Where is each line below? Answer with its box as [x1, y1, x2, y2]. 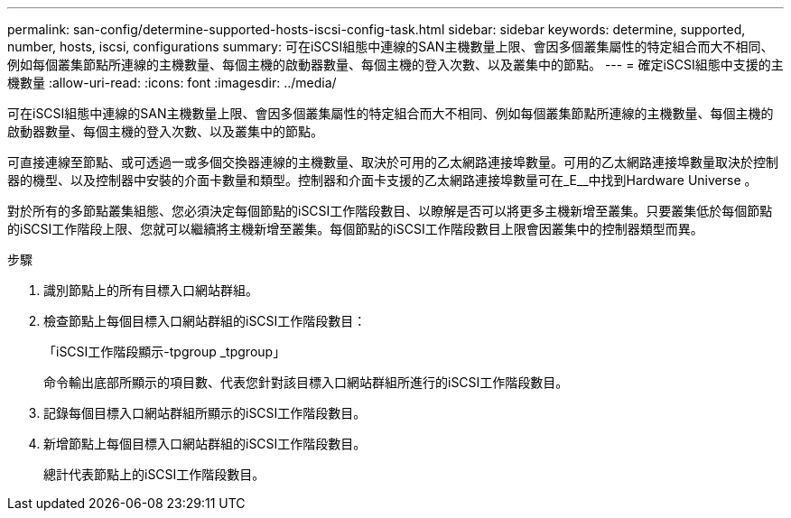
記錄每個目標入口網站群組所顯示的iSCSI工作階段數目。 [43, 405, 367, 421]
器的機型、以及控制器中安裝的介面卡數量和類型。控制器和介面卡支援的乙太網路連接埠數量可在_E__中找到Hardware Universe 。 [7, 172, 758, 188]
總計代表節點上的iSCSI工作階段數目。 [43, 467, 265, 482]
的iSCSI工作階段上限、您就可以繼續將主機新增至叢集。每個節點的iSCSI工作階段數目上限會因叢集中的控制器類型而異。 [7, 221, 703, 236]
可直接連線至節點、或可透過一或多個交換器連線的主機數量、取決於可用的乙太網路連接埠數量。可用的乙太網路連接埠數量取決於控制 [7, 154, 778, 170]
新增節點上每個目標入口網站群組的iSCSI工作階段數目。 [43, 436, 367, 451]
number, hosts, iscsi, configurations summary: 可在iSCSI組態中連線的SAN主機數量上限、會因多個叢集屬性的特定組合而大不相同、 [7, 39, 774, 54]
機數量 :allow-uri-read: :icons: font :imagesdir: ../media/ [7, 75, 337, 90]
